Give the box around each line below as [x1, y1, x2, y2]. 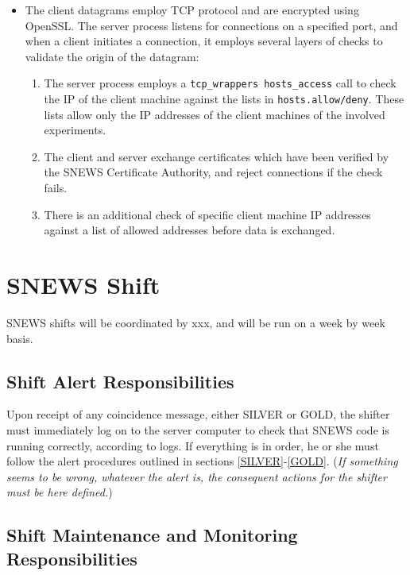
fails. [44, 179, 68, 196]
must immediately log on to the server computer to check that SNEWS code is [6, 421, 389, 438]
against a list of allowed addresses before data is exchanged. [44, 222, 335, 238]
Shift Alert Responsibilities [6, 369, 234, 393]
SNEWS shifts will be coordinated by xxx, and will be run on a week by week [6, 314, 385, 330]
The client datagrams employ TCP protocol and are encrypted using [25, 2, 359, 17]
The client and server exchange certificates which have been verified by [44, 148, 389, 164]
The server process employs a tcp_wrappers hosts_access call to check [44, 75, 396, 91]
